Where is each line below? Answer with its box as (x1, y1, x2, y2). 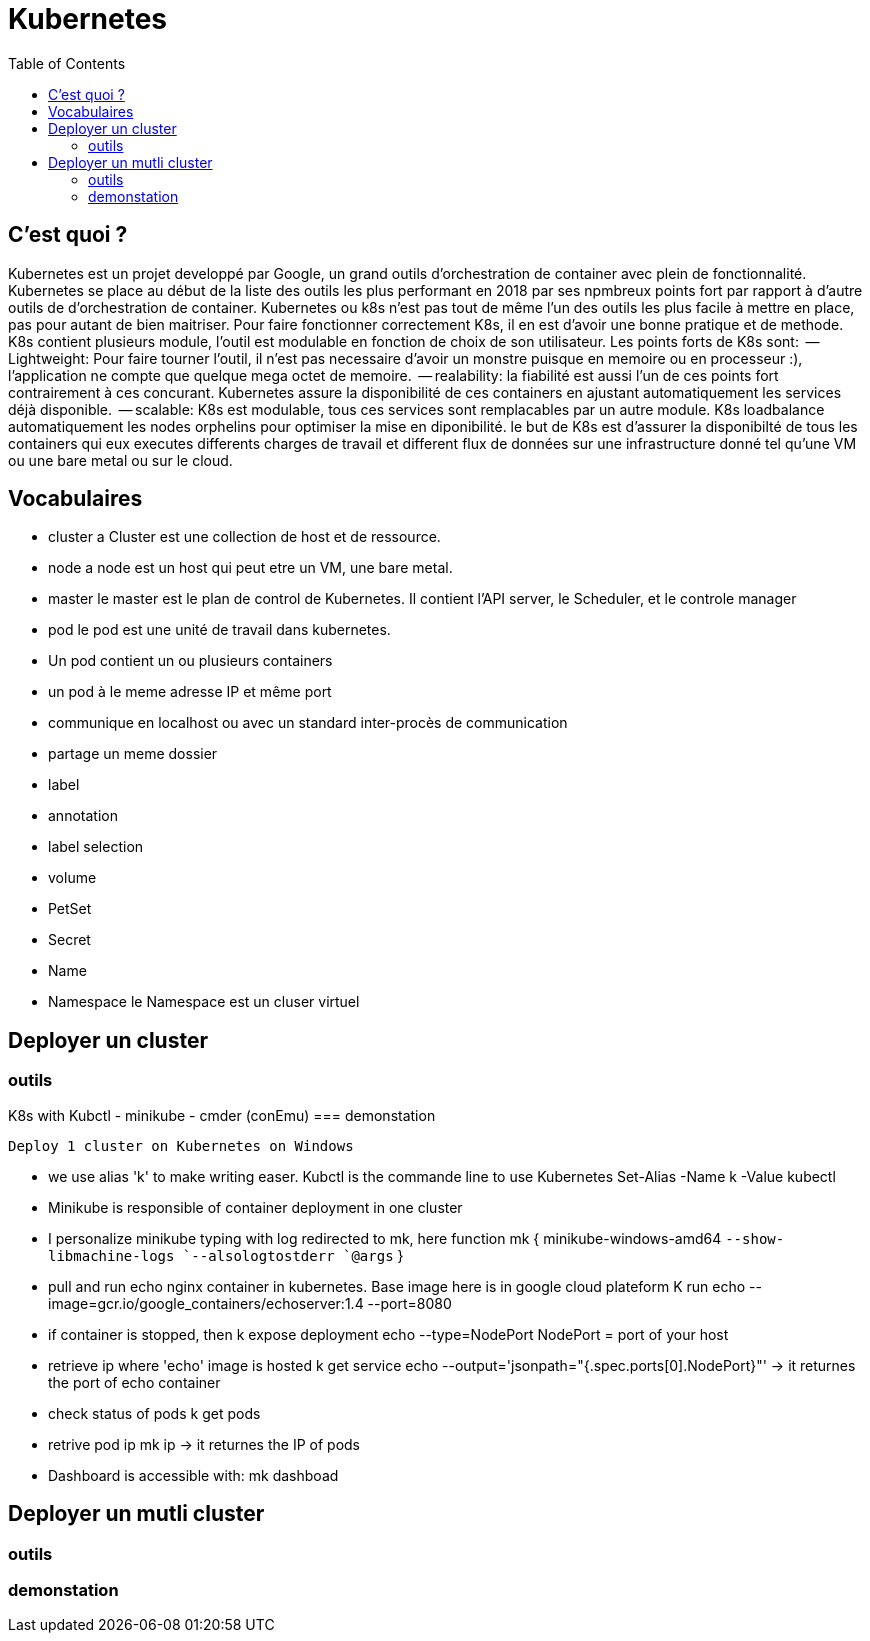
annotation (48, 807, 118, 825)
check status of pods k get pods (48, 1404, 261, 1422)
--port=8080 (367, 1294, 452, 1312)
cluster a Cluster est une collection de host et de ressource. (48, 528, 441, 546)
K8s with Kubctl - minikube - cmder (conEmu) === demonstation (8, 1106, 436, 1124)
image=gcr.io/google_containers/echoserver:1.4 (48, 1294, 364, 1312)
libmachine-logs (48, 1247, 175, 1264)
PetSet (48, 900, 92, 918)
